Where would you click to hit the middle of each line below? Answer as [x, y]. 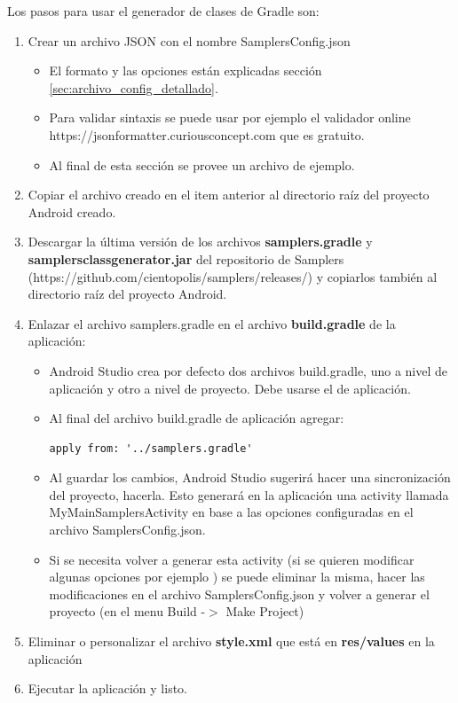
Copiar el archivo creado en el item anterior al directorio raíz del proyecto [229, 195]
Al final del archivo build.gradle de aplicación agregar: [197, 418]
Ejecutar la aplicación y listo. [108, 688]
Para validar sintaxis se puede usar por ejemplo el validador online [230, 117]
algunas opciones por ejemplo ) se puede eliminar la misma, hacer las [237, 577]
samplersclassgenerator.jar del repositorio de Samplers [186, 258]
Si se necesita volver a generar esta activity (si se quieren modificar [232, 559]
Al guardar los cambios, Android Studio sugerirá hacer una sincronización [250, 477]
